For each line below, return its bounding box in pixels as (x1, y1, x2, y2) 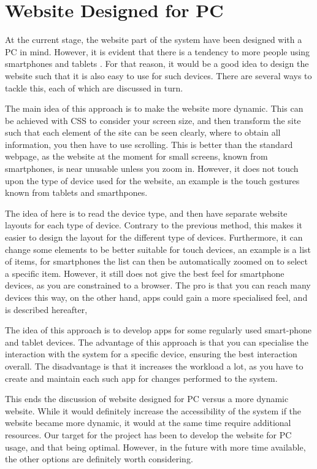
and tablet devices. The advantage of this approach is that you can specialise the (5, 335, 309, 348)
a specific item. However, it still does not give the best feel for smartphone (5, 266, 285, 279)
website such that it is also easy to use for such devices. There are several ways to (5, 69, 312, 82)
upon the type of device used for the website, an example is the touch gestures (5, 174, 300, 187)
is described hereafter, (5, 303, 88, 316)
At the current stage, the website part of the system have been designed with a (5, 33, 302, 46)
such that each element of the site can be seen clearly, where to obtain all (5, 126, 281, 139)
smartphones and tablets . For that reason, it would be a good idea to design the (5, 57, 309, 70)
